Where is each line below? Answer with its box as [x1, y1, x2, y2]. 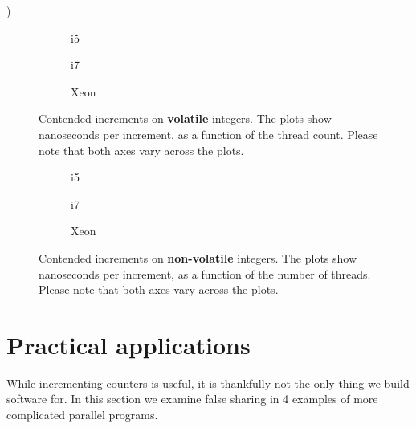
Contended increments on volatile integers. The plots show [39, 110, 332, 127]
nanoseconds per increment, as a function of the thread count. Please [39, 125, 378, 142]
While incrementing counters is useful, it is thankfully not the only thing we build [6, 374, 410, 391]
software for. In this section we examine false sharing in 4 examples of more [6, 390, 378, 407]
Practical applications [6, 328, 251, 361]
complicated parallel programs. [6, 406, 158, 423]
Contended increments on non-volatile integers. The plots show [39, 249, 357, 266]
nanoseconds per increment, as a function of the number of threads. [39, 265, 371, 282]
